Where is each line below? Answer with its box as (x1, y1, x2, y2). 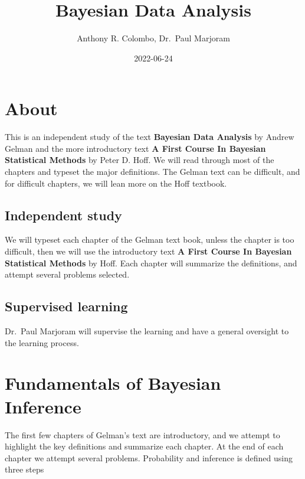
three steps (5, 463, 44, 475)
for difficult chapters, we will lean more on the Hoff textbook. (5, 177, 227, 189)
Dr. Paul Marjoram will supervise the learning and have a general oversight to (5, 325, 289, 337)
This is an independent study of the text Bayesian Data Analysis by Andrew (5, 131, 294, 143)
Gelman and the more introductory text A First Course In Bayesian (5, 142, 266, 154)
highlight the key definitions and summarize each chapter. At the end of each (5, 440, 284, 452)
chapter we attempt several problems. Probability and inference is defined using (5, 451, 293, 464)
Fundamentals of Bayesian (5, 371, 221, 395)
